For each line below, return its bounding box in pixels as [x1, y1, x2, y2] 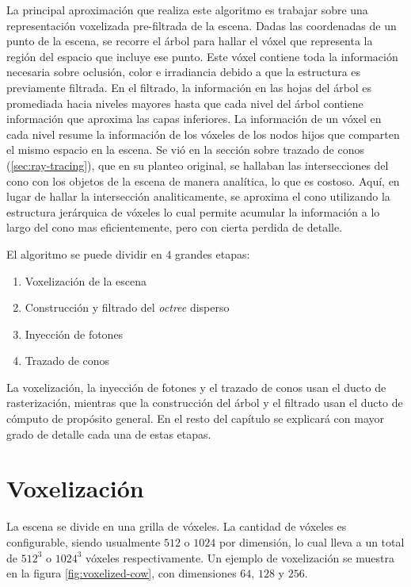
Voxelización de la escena [25, 272, 147, 289]
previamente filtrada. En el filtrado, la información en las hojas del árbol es [6, 79, 372, 95]
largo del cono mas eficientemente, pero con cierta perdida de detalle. [6, 219, 343, 236]
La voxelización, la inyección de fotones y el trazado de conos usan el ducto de [6, 378, 386, 395]
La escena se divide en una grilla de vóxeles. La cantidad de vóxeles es [6, 518, 347, 535]
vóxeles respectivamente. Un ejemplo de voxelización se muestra [86, 549, 395, 566]
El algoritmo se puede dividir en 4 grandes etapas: [6, 245, 250, 262]
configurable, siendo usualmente [6, 533, 161, 550]
